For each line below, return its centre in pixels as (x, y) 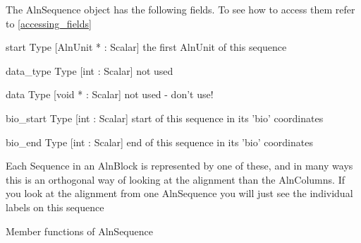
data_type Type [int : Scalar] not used (90, 70)
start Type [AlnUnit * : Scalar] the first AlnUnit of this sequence (146, 47)
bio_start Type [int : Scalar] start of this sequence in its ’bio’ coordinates (165, 118)
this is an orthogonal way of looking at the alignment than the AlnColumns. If (175, 179)
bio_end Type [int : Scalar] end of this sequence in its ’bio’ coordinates (159, 142)
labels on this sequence (55, 207)
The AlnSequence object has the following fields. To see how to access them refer (180, 9)
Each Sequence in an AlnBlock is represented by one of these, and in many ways (179, 166)
